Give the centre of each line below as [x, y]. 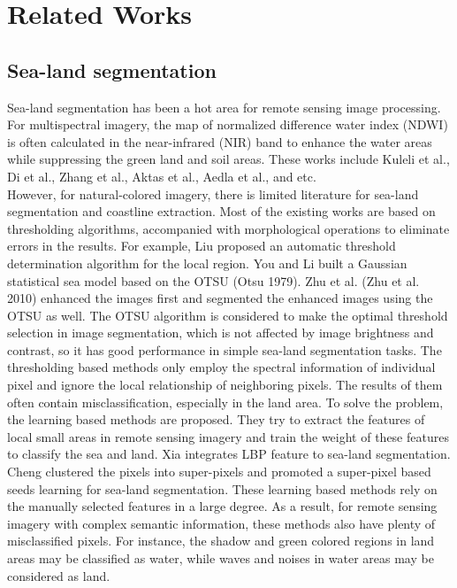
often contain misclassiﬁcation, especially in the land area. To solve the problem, [225, 402]
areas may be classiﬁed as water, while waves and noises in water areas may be [221, 558]
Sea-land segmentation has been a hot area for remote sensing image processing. [224, 107]
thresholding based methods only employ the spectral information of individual [221, 367]
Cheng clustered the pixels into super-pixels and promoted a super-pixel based [219, 472]
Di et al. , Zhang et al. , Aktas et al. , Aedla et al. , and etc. [162, 176]
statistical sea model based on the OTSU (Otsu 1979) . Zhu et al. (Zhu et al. [213, 280]
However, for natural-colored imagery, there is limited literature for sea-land [213, 193]
